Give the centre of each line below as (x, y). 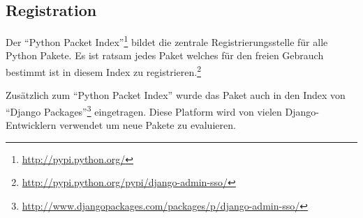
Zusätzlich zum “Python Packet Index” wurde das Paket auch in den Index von (176, 95)
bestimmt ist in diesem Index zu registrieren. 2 (104, 71)
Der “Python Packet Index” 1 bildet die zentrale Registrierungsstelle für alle (167, 41)
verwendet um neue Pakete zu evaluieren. (148, 125)
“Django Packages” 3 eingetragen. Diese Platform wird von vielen (144, 110)
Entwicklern (31, 125)
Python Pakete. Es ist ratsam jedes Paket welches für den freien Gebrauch (165, 55)
